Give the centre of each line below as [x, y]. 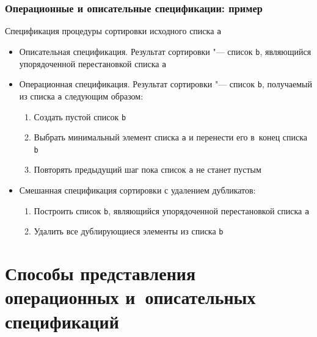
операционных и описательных [130, 297]
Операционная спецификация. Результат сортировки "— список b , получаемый [166, 84]
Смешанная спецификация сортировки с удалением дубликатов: [137, 190]
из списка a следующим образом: [81, 96]
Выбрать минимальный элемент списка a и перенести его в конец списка [171, 137]
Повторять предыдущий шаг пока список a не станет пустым [148, 169]
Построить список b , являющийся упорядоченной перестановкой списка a [172, 210]
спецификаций [62, 321]
